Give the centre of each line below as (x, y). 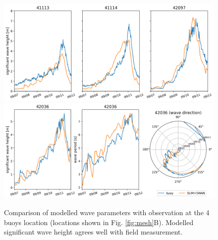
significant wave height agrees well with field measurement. (93, 232)
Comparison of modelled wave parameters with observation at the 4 (107, 212)
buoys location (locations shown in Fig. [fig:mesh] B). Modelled (99, 222)
